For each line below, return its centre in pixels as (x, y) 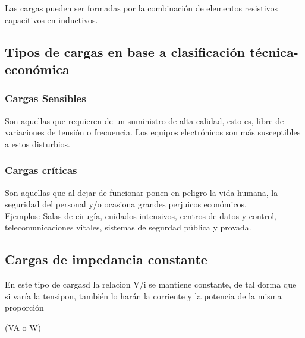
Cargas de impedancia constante (106, 259)
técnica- (274, 51)
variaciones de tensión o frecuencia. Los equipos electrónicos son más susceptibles (153, 132)
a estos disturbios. (38, 143)
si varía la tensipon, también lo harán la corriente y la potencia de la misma (143, 296)
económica (37, 69)
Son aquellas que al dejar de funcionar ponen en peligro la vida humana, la (142, 192)
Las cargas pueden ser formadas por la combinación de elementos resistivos (142, 8)
